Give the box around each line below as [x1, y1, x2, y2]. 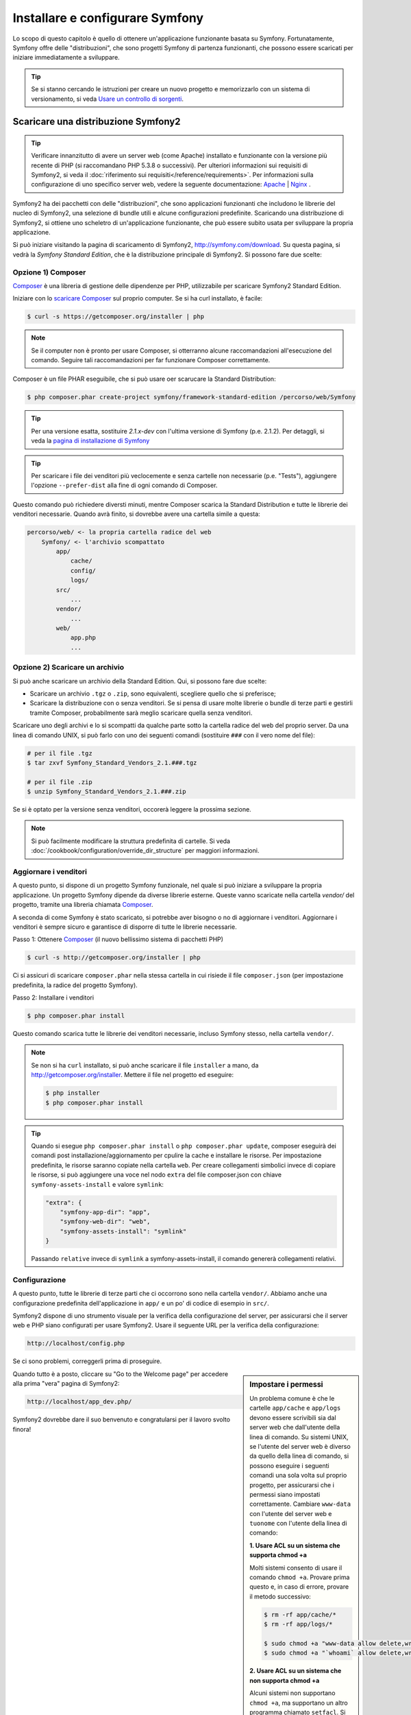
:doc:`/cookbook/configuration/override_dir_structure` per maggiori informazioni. [31, 847, 260, 855]
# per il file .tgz [27, 749, 92, 757]
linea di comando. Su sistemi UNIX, [249, 1432, 349, 1441]
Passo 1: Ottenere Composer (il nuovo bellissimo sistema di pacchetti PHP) [12, 935, 224, 943]
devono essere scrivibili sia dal [249, 1413, 336, 1421]
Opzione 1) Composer [12, 268, 86, 277]
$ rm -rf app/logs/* [264, 1620, 333, 1629]
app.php [70, 634, 96, 641]
